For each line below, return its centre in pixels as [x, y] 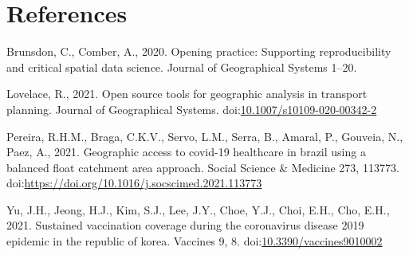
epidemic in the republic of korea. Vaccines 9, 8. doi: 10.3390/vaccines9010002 [195, 241]
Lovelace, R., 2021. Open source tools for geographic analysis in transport [187, 94]
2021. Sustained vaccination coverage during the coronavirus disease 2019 [185, 225]
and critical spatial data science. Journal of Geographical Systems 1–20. [182, 67]
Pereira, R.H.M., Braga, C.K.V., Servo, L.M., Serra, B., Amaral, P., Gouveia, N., [205, 136]
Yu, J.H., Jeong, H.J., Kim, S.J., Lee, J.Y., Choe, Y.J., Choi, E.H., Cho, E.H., [198, 209]
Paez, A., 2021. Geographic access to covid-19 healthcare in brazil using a [186, 152]
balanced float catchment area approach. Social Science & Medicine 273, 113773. [203, 167]
